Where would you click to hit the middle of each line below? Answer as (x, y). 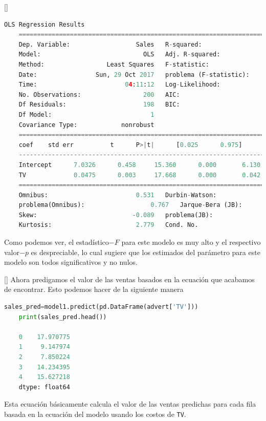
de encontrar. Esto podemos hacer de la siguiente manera (94, 289)
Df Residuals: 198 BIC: (99, 105)
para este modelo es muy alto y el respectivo (191, 242)
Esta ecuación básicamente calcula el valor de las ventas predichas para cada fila (130, 404)
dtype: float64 (44, 387)
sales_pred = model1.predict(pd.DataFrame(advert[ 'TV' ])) (101, 307)
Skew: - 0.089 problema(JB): (116, 215)
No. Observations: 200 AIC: (99, 94)
